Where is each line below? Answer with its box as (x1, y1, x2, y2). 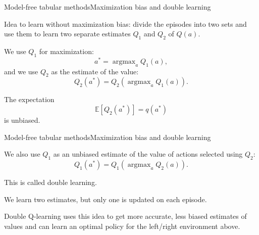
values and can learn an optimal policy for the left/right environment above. (4, 220, 240, 231)
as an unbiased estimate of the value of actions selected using (53, 149, 243, 159)
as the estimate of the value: (51, 66, 139, 76)
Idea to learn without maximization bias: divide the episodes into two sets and (4, 18, 247, 29)
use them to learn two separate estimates (4, 28, 131, 39)
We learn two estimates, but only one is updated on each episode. (4, 194, 207, 204)
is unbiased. (4, 115, 40, 125)
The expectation (4, 94, 55, 105)
